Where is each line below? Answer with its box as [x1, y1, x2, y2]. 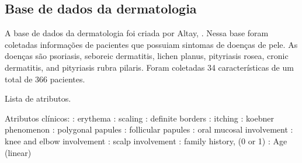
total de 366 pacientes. [5, 72, 85, 85]
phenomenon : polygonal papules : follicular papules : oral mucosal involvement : [5, 123, 293, 136]
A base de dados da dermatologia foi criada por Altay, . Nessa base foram [5, 27, 269, 39]
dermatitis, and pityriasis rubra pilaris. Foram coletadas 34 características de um [5, 61, 294, 73]
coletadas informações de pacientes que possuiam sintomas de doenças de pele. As [5, 38, 298, 50]
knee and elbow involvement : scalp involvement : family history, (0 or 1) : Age [5, 134, 287, 147]
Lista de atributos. [5, 92, 71, 105]
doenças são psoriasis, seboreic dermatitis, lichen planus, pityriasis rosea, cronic [5, 50, 289, 62]
